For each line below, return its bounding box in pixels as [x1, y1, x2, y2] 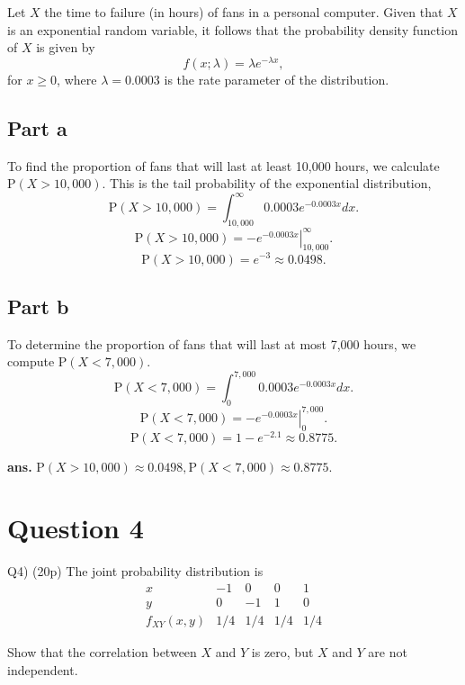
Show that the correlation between [7, 642, 197, 661]
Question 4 [7, 509, 144, 546]
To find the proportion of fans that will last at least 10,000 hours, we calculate [7, 156, 440, 175]
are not [368, 642, 407, 661]
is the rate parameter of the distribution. [164, 69, 389, 88]
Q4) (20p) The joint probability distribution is [7, 562, 264, 581]
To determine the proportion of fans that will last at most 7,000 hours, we [7, 334, 416, 353]
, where [57, 69, 97, 88]
